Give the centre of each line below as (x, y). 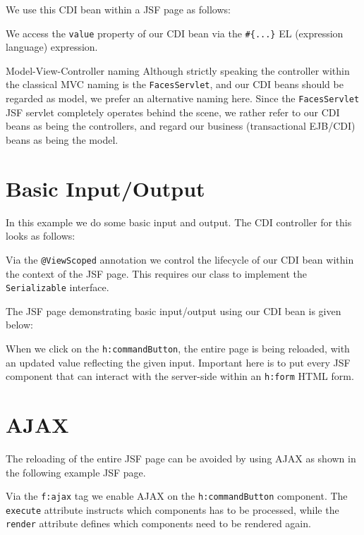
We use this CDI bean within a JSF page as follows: (118, 9)
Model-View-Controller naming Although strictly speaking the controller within (178, 70)
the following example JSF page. (76, 472)
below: (19, 325)
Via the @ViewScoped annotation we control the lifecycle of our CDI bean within (180, 259)
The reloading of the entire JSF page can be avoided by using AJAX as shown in (181, 458)
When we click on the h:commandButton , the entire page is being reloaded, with (178, 348)
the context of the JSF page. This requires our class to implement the (156, 273)
